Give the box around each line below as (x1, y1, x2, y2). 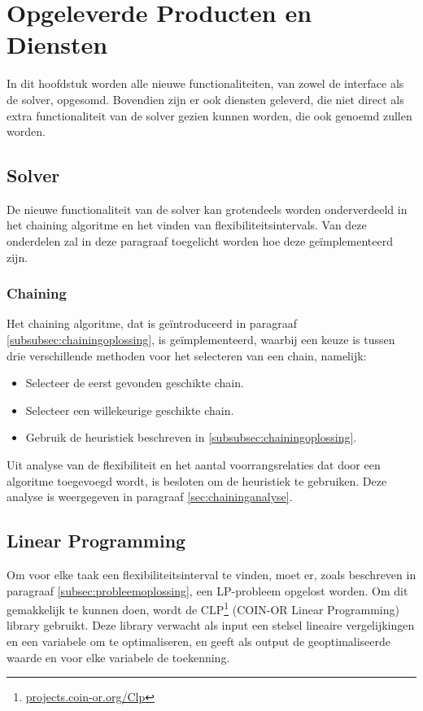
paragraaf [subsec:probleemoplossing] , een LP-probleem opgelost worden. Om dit (7, 582, 408, 599)
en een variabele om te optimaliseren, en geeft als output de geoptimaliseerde (7, 633, 391, 650)
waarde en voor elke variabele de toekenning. (7, 648, 230, 665)
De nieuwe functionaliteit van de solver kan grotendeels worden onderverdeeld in (7, 200, 408, 217)
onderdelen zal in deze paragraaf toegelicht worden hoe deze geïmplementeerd (7, 233, 393, 250)
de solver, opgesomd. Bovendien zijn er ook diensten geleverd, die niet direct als (7, 90, 404, 107)
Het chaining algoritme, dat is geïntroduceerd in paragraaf (7, 315, 297, 332)
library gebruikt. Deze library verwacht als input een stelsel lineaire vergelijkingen (7, 617, 415, 634)
